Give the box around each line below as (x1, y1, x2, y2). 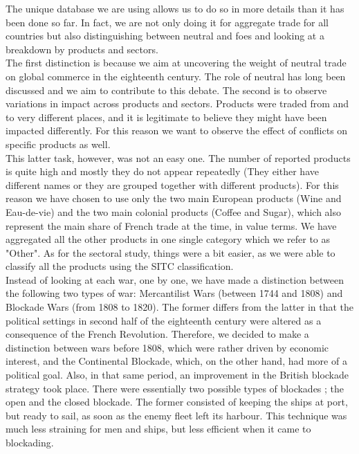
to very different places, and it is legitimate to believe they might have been (6, 109, 327, 124)
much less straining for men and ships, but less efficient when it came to (6, 421, 311, 436)
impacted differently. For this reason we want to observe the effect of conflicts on (6, 123, 348, 138)
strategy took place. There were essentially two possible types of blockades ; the (6, 381, 344, 395)
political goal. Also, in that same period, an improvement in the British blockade (6, 367, 349, 382)
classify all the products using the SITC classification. (6, 259, 234, 273)
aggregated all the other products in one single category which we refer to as (6, 232, 331, 246)
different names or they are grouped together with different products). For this (6, 177, 339, 192)
